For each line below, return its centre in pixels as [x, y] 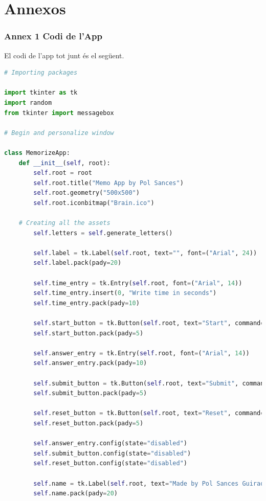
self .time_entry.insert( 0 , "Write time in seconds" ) [125, 293]
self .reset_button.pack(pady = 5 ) [88, 423]
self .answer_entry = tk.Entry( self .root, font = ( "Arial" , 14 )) [141, 353]
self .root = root [63, 173]
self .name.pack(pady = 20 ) [75, 494]
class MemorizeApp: [37, 153]
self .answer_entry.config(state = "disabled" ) [110, 443]
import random [28, 103]
